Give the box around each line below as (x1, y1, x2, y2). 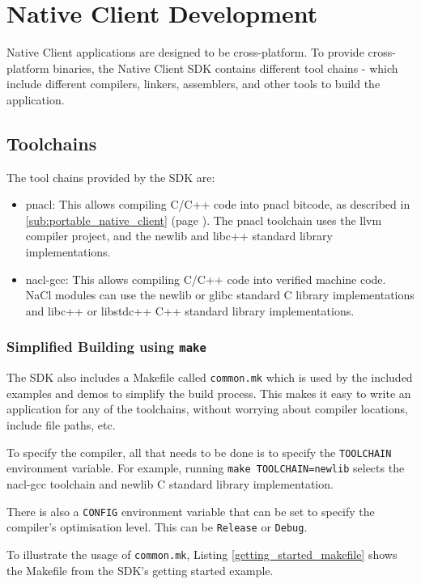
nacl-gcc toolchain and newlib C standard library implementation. (6, 475, 334, 492)
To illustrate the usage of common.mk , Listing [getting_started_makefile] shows (6, 545, 398, 562)
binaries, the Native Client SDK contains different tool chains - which (53, 59, 398, 76)
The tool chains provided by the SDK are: (6, 168, 215, 185)
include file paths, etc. (6, 417, 116, 434)
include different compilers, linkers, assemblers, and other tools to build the (6, 75, 381, 92)
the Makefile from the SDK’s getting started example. (6, 561, 274, 578)
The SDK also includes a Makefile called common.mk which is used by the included (6, 369, 413, 386)
